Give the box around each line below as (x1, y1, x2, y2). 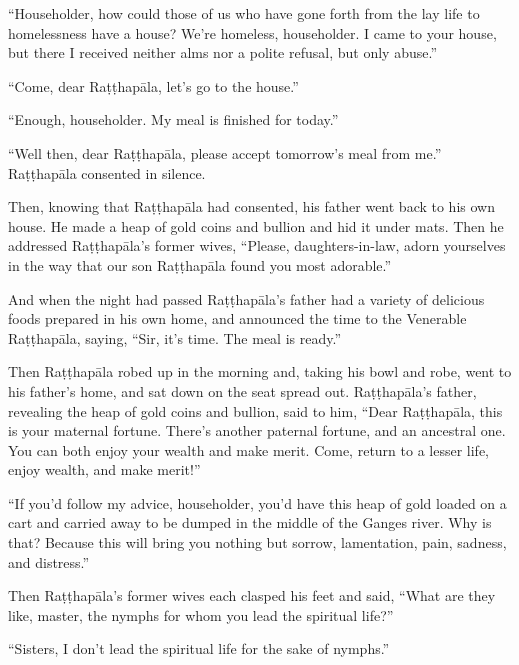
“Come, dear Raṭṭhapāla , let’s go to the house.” (8, 75, 299, 96)
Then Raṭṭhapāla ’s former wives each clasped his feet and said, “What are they (8, 585, 496, 606)
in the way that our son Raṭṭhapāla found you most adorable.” (8, 254, 392, 275)
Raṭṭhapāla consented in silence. (8, 162, 206, 183)
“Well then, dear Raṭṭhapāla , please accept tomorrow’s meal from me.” (8, 142, 442, 163)
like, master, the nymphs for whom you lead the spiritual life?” (8, 604, 394, 625)
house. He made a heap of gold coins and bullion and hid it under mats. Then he (8, 215, 504, 236)
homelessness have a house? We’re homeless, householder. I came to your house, (8, 22, 497, 43)
